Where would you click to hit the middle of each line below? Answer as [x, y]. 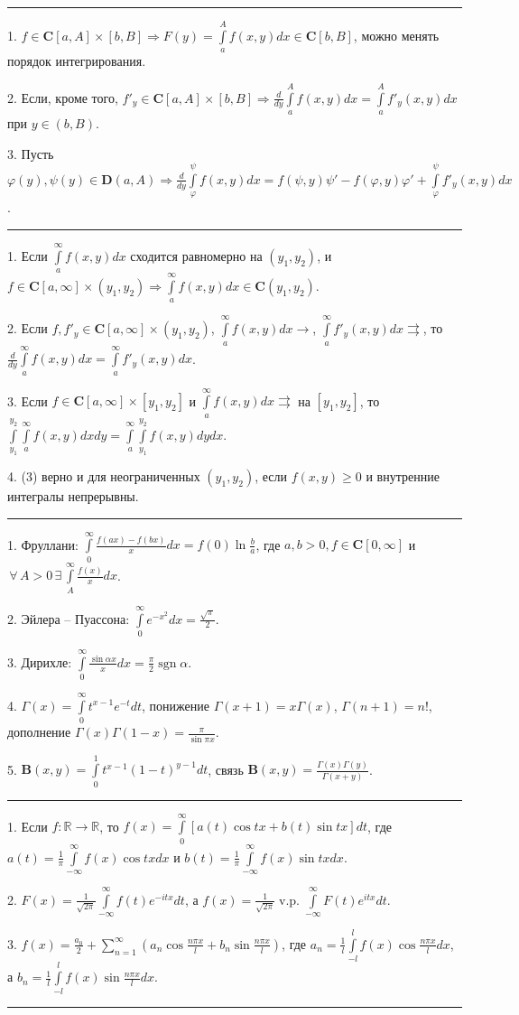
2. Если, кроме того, [63, 97]
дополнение [39, 732]
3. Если [28, 400]
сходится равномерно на [196, 255]
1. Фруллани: [43, 544]
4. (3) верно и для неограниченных [104, 475]
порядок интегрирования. [77, 61]
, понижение [176, 705]
